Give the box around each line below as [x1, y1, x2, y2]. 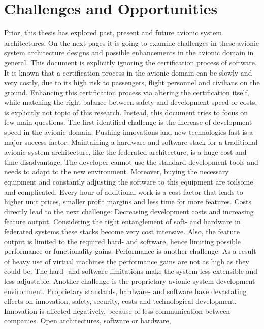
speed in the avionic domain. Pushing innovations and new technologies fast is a [4, 127, 253, 137]
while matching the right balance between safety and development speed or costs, [4, 97, 257, 107]
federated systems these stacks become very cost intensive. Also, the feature [4, 226, 240, 236]
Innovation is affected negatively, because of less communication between [4, 305, 230, 316]
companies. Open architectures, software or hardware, [4, 315, 171, 326]
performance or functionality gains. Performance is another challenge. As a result [4, 246, 256, 257]
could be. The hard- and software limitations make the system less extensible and [4, 266, 258, 276]
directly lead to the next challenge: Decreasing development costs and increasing [4, 206, 254, 216]
